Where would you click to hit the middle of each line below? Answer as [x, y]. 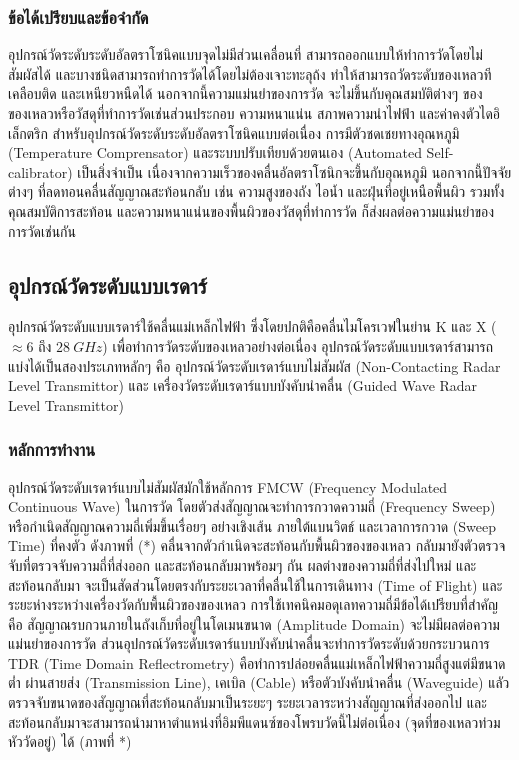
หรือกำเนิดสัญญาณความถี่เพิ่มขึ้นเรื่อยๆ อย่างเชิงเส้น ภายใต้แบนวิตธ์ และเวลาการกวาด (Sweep [252, 525]
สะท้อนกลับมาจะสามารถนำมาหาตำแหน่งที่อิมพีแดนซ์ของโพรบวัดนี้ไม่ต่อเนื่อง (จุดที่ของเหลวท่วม [254, 721]
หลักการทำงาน [52, 449]
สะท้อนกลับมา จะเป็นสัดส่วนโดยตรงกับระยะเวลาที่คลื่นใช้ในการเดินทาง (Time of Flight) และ [255, 584]
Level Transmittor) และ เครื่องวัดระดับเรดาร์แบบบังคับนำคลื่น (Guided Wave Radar [243, 385]
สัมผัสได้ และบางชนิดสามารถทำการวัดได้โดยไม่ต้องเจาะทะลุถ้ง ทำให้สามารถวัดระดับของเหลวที [250, 73]
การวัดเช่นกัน [42, 230]
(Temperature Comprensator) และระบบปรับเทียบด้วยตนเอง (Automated [215, 152]
